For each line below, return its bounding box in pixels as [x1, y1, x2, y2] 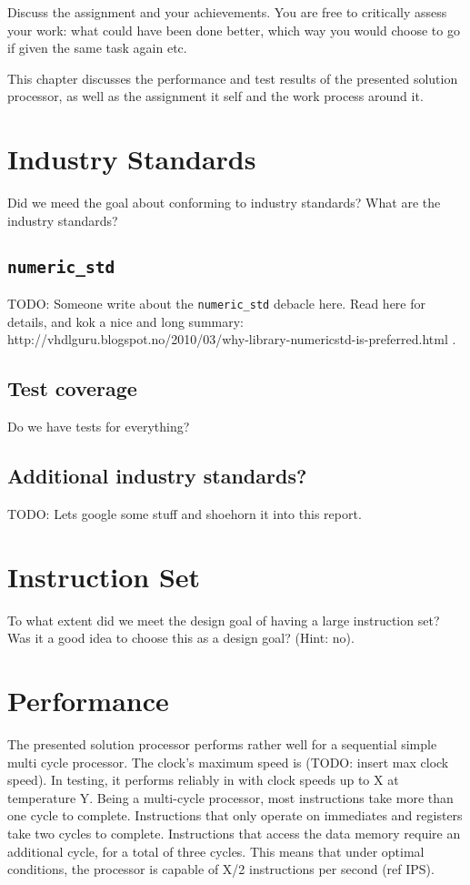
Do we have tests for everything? [7, 417, 190, 436]
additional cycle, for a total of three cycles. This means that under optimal [7, 841, 425, 860]
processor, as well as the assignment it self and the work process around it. [7, 86, 424, 106]
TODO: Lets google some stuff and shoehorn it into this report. [7, 504, 362, 523]
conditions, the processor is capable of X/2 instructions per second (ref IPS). [7, 860, 435, 879]
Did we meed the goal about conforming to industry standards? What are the [7, 193, 441, 212]
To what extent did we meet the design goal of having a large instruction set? [7, 610, 440, 629]
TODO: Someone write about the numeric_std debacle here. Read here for [7, 294, 426, 313]
